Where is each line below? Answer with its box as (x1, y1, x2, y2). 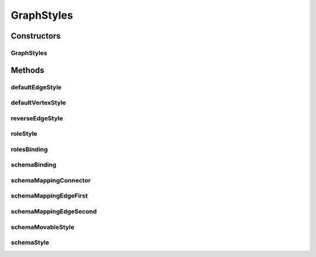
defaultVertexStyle (11, 99, 67, 107)
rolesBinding (11, 145, 48, 153)
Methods (11, 65, 44, 75)
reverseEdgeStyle (11, 114, 64, 122)
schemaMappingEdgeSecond (11, 207, 97, 216)
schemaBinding (11, 161, 57, 169)
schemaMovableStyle (11, 223, 74, 231)
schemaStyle (11, 238, 50, 246)
